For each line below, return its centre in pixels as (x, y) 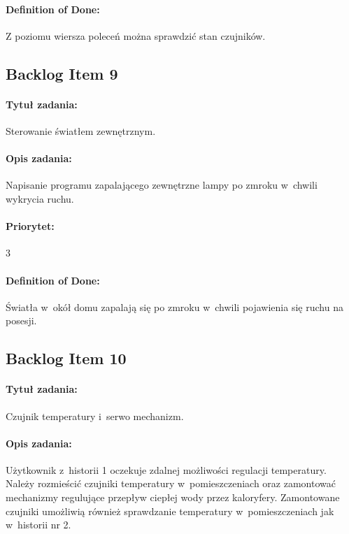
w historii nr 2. (38, 525)
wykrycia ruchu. (40, 198)
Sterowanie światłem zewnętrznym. (81, 130)
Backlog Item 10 (66, 358)
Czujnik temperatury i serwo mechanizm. (95, 416)
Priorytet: (30, 226)
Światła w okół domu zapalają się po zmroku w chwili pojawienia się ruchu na (174, 306)
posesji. (21, 320)
